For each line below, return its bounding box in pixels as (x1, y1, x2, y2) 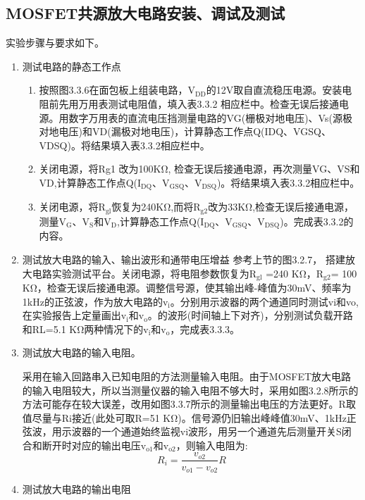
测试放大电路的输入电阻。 (22, 345, 141, 360)
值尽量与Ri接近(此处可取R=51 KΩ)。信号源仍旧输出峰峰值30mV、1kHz (22, 410, 347, 425)
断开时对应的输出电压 (42, 437, 141, 452)
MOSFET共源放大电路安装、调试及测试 (6, 2, 285, 24)
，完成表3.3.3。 (170, 321, 240, 336)
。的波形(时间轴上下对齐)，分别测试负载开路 (147, 308, 353, 323)
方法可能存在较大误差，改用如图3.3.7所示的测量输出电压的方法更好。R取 (22, 396, 356, 411)
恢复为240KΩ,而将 (111, 199, 194, 214)
